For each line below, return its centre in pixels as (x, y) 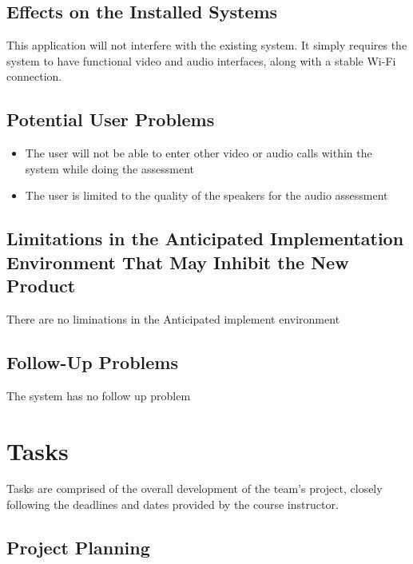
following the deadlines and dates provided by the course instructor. (173, 504)
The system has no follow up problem (99, 395)
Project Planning (78, 548)
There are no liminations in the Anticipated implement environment (173, 318)
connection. (34, 76)
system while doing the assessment (109, 168)
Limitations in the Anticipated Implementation (205, 238)
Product (41, 286)
